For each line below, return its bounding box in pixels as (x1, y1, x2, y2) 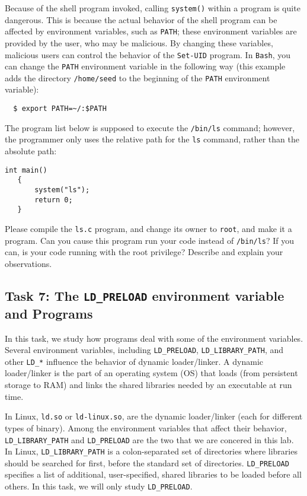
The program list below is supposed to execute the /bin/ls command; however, (5, 121, 295, 133)
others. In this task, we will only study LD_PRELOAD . (5, 480, 193, 492)
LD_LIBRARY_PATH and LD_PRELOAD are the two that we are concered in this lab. (5, 433, 294, 446)
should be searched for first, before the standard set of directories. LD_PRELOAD (5, 456, 289, 469)
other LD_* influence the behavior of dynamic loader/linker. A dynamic (5, 355, 264, 367)
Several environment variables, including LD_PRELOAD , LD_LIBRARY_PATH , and (5, 344, 284, 356)
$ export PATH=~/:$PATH (13, 104, 107, 113)
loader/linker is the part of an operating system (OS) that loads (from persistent (5, 367, 298, 379)
